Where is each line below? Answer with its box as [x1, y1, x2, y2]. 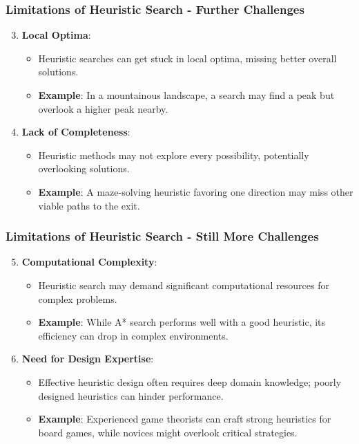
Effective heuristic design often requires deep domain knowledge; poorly [38, 374, 342, 389]
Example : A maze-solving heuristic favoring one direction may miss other [38, 184, 353, 198]
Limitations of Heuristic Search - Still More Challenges [6, 228, 319, 245]
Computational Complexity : [21, 255, 157, 269]
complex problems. [38, 291, 117, 306]
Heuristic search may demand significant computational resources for [38, 277, 329, 292]
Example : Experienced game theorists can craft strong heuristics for [38, 411, 331, 426]
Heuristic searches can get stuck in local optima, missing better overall [38, 50, 337, 65]
